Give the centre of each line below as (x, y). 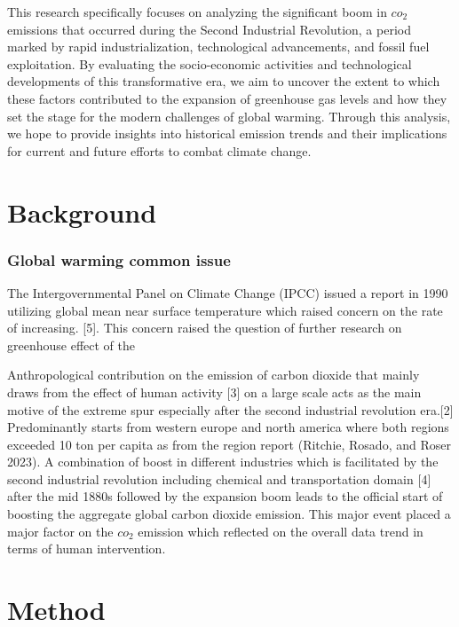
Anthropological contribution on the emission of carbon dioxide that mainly (214, 375)
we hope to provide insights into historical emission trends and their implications (227, 133)
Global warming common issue (119, 259)
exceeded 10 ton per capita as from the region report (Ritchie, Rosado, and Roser (229, 444)
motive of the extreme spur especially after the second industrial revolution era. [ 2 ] (230, 409)
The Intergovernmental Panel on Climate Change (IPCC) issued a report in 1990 (228, 292)
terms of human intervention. (87, 549)
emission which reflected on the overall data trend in (281, 531)
